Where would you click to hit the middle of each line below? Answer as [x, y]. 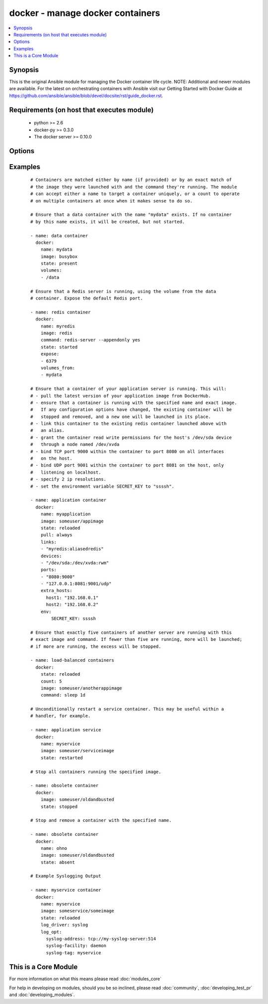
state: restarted [62, 758]
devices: [51, 556]
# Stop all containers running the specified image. [96, 772]
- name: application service [66, 730]
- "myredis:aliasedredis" [72, 549]
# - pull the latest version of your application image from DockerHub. [121, 396]
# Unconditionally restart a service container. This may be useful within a [127, 709]
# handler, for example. [61, 716]
